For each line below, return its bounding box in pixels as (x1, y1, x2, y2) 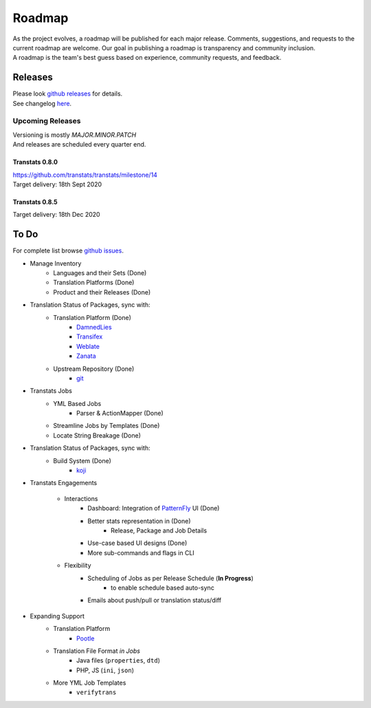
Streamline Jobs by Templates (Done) (53, 422, 160, 430)
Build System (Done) (53, 456, 111, 464)
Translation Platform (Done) (53, 313, 132, 321)
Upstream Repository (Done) (53, 365, 135, 373)
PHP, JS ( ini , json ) (76, 666, 134, 674)
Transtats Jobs (30, 387, 72, 395)
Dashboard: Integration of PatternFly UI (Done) (87, 504, 220, 513)
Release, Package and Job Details (111, 526, 207, 535)
